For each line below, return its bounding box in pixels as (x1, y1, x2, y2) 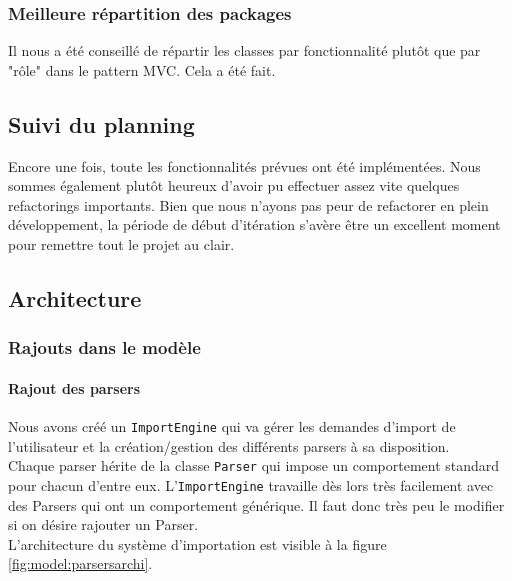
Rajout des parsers (8, 377, 141, 398)
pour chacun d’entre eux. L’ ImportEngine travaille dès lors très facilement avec (8, 474, 494, 495)
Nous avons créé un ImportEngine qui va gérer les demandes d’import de (8, 416, 456, 436)
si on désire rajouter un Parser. (8, 514, 199, 535)
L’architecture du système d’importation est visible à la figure (8, 533, 387, 554)
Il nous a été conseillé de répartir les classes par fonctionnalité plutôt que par (8, 40, 481, 61)
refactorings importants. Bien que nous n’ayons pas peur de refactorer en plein (8, 194, 489, 215)
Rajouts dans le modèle (8, 335, 201, 360)
